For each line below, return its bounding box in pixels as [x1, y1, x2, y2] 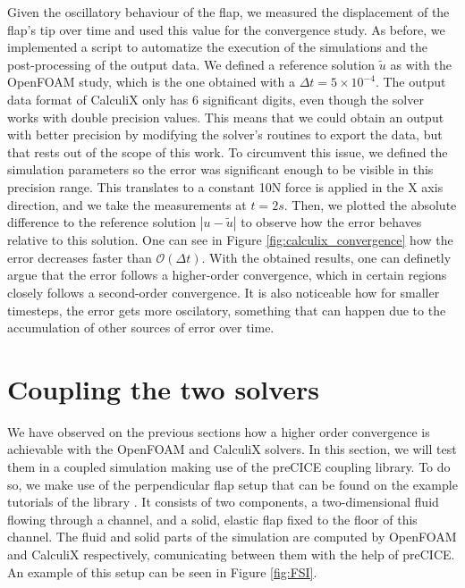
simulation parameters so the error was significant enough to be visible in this [7, 160, 434, 179]
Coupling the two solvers [7, 370, 320, 407]
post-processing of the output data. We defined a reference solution [7, 55, 376, 73]
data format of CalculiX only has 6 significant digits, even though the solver [7, 89, 424, 108]
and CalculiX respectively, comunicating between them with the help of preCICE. [7, 544, 455, 563]
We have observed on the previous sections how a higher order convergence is [7, 422, 430, 441]
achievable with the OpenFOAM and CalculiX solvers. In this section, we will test [7, 440, 457, 458]
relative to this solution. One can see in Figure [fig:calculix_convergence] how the [7, 231, 453, 249]
